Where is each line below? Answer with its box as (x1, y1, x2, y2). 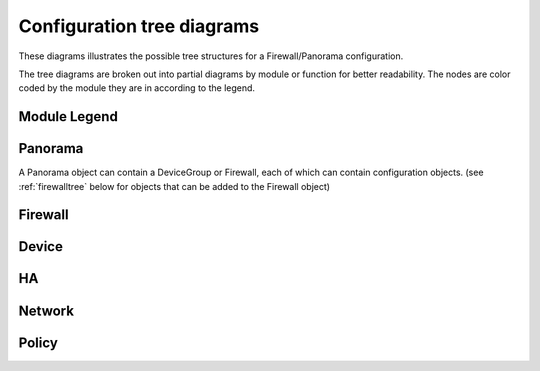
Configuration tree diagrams (18, 15, 260, 37)
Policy (18, 334, 59, 351)
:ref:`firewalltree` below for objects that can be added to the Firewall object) (18, 180, 330, 192)
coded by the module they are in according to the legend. (18, 82, 255, 94)
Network (18, 302, 75, 319)
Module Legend (18, 108, 119, 125)
